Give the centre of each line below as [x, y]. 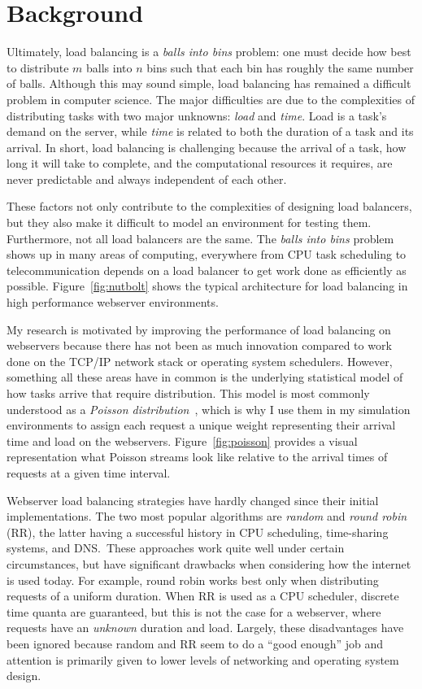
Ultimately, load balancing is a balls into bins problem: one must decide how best [209, 52]
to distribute [38, 67]
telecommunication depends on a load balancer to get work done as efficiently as [207, 270]
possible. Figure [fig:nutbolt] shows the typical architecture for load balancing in [207, 286]
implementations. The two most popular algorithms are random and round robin [207, 516]
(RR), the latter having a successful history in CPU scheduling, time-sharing [198, 532]
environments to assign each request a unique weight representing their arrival [201, 425]
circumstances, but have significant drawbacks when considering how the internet [209, 563]
